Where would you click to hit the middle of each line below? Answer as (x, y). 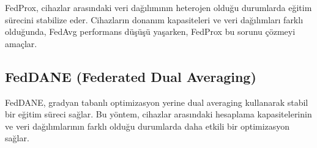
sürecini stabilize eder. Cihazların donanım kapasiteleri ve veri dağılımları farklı (154, 19)
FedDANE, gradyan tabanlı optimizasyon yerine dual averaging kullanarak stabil (157, 102)
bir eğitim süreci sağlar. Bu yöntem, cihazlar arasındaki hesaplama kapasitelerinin (158, 114)
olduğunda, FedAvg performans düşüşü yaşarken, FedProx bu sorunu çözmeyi (150, 31)
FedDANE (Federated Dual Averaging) (131, 76)
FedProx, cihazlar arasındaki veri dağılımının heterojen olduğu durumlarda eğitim (158, 7)
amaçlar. (21, 43)
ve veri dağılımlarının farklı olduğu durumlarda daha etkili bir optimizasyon (147, 126)
